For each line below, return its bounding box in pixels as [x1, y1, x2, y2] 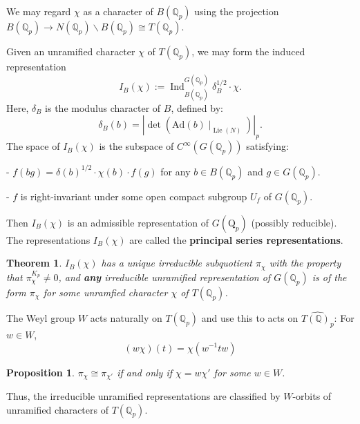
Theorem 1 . [6, 256, 62, 270]
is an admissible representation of [67, 215, 209, 229]
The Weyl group [6, 311, 75, 325]
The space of [6, 139, 60, 153]
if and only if [117, 365, 172, 379]
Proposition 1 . [6, 365, 75, 379]
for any [160, 164, 191, 178]
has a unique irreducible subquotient [101, 256, 252, 270]
